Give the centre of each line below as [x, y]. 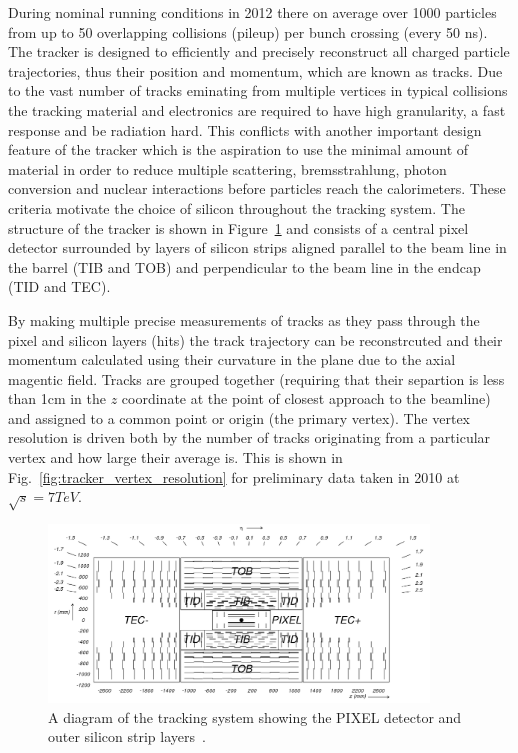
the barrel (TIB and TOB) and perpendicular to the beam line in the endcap [244, 266]
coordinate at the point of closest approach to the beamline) [306, 398]
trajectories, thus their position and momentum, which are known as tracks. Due [255, 70]
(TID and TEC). [59, 286]
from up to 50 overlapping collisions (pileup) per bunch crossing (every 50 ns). [248, 31]
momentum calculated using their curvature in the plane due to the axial [232, 359]
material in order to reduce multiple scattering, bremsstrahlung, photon [227, 168]
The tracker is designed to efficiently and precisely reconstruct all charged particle [259, 51]
